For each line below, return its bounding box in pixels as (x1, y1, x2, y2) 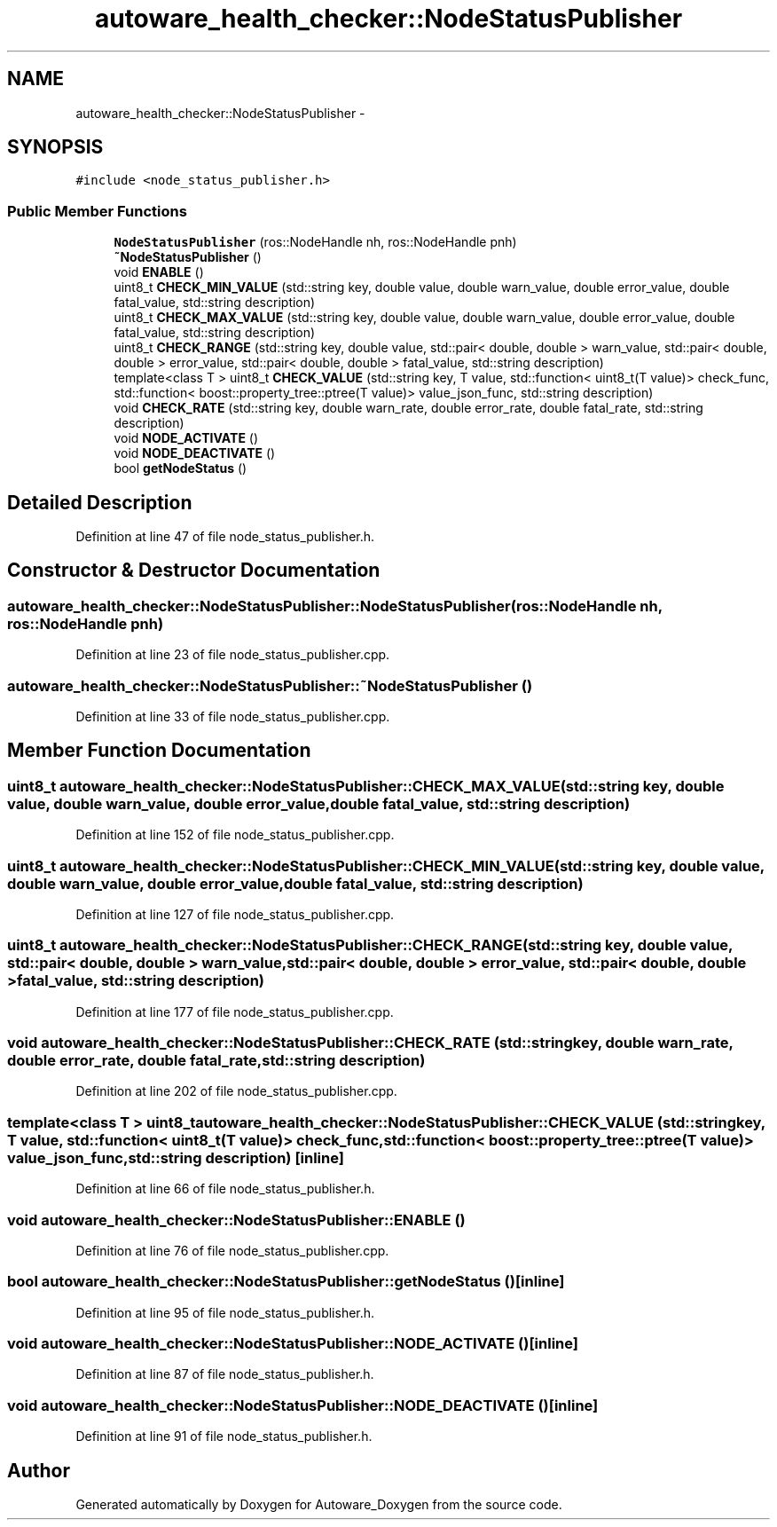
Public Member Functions (7, 201, 187, 220)
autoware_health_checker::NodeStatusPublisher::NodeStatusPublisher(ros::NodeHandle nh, (7, 596, 663, 615)
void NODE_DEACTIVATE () (114, 445, 276, 461)
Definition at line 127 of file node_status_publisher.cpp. (75, 906, 395, 922)
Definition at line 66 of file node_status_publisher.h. (75, 1181, 375, 1197)
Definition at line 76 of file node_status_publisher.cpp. (75, 1242, 389, 1258)
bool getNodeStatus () (114, 460, 247, 476)
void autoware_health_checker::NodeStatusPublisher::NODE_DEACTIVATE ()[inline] (7, 1396, 599, 1414)
